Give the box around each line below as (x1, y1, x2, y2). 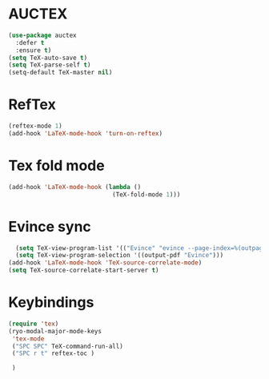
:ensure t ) (15, 46, 52, 54)
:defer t (15, 38, 45, 46)
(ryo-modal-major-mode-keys (8, 327, 102, 335)
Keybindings (8, 293, 94, 312)
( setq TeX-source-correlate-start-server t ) (8, 266, 159, 275)
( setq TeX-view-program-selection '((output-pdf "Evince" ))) (15, 252, 224, 260)
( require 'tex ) (8, 320, 59, 328)
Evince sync (8, 217, 92, 236)
